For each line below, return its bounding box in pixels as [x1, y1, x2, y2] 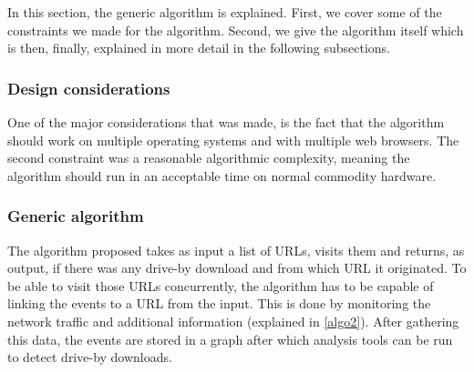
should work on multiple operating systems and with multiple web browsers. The [7, 130, 459, 149]
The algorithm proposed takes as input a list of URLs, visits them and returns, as [7, 240, 465, 259]
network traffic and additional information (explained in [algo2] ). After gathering [7, 311, 459, 330]
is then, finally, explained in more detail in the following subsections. [7, 38, 390, 57]
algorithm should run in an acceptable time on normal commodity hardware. [7, 166, 437, 185]
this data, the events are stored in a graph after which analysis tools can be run [7, 329, 453, 348]
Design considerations [7, 76, 170, 99]
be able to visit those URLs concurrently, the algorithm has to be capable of [7, 276, 434, 295]
